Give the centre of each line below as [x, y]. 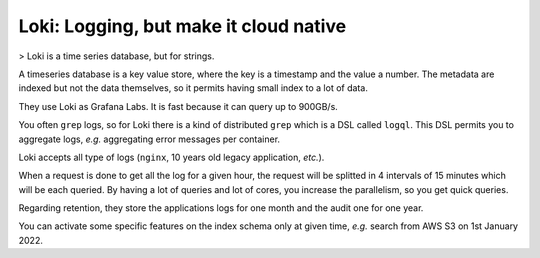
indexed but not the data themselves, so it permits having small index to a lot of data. [193, 88]
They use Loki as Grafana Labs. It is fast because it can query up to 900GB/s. [178, 106]
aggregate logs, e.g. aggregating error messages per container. [149, 139]
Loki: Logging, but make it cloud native [182, 26]
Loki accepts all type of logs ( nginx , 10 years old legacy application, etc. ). [171, 157]
